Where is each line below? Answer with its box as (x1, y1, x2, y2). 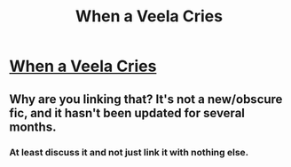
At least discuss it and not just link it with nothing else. (9, 146, 249, 158)
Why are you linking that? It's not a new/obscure (9, 91, 283, 107)
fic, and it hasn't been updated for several (9, 105, 246, 121)
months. (9, 119, 57, 134)
